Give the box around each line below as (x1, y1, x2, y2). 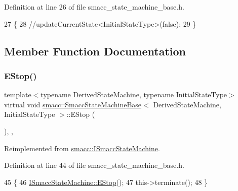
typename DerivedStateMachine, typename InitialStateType (41, 89, 227, 100)
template (4, 89, 31, 100)
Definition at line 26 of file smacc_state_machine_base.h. (4, 2, 184, 12)
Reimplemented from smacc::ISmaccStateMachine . (4, 143, 160, 153)
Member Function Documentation (4, 43, 186, 58)
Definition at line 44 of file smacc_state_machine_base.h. (4, 160, 184, 170)
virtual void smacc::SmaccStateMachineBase (4, 99, 142, 109)
